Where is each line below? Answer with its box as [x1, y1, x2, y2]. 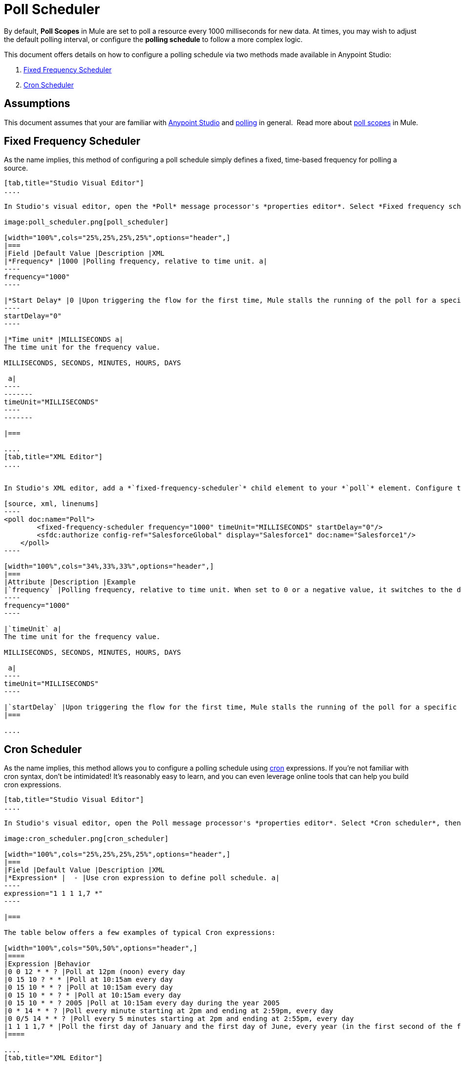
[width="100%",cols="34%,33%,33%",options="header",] [4, 562, 214, 571]
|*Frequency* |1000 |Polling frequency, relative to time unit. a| [4, 257, 268, 266]
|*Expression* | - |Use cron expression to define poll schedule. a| [4, 874, 280, 882]
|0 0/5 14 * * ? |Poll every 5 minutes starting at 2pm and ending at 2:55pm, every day [4, 1015, 354, 1023]
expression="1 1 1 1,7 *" [4, 889, 103, 898]
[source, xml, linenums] [4, 500, 99, 508]
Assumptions [4, 97, 70, 110]
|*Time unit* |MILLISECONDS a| [4, 335, 124, 344]
